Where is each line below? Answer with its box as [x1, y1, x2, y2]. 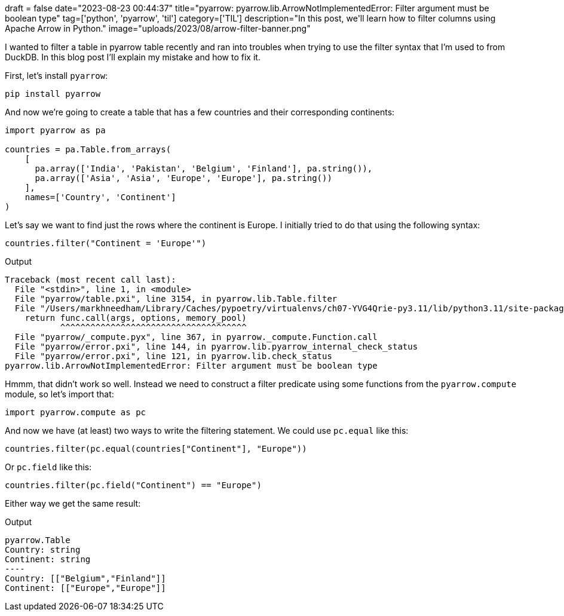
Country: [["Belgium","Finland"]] [5, 574, 166, 583]
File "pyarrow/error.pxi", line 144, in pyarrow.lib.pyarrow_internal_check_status [14, 342, 418, 351]
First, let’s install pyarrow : [5, 71, 108, 81]
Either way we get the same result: [5, 498, 141, 508]
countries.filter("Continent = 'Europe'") [5, 238, 207, 248]
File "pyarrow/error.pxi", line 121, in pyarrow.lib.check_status [14, 351, 332, 361]
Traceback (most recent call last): [5, 275, 176, 284]
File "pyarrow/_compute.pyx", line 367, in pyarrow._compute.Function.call [14, 332, 378, 342]
